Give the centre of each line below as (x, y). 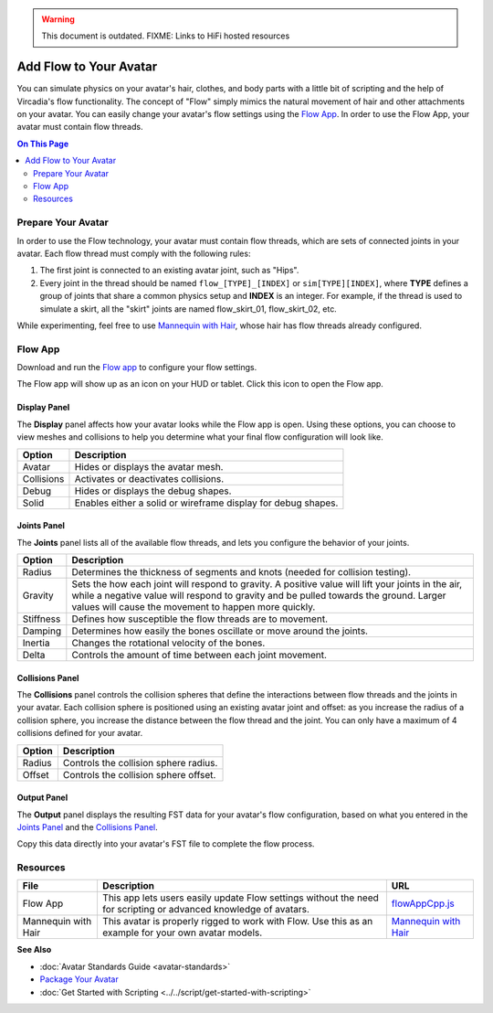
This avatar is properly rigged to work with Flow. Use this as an (237, 922)
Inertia (36, 643)
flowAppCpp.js (423, 903)
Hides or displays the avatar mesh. (149, 466)
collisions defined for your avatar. (80, 733)
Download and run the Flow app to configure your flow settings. (137, 368)
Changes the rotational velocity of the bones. (168, 643)
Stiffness (42, 619)
